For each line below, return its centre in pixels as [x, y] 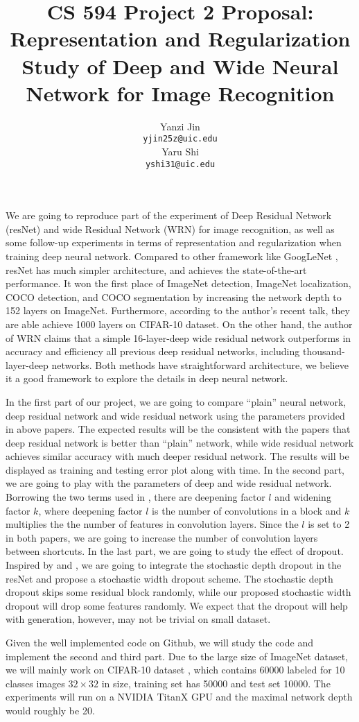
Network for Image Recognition [180, 93]
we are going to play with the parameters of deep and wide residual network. [169, 483]
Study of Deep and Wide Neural [180, 66]
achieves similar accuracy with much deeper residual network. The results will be [177, 456]
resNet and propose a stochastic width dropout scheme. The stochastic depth [169, 578]
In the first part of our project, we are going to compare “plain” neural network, [176, 401]
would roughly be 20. [50, 710]
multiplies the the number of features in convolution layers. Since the [152, 524]
